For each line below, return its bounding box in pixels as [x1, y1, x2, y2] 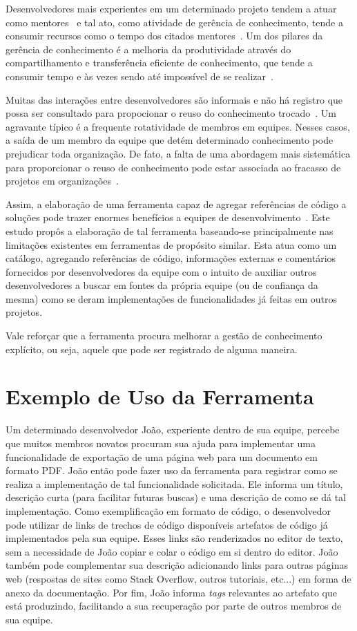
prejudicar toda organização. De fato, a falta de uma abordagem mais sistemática [6, 146, 351, 160]
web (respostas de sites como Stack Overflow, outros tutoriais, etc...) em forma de [6, 571, 351, 585]
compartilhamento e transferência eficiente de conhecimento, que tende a [6, 55, 313, 70]
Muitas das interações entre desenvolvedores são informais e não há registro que [6, 92, 343, 106]
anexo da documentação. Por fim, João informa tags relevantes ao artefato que [6, 585, 337, 599]
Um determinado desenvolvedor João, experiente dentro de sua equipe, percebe [6, 422, 340, 437]
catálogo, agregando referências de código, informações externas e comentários [6, 251, 336, 265]
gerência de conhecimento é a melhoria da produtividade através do [6, 41, 291, 56]
